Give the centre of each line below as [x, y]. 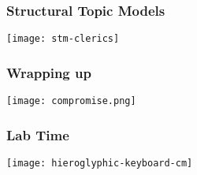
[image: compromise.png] [71, 101]
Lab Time [38, 134]
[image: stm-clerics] [63, 39]
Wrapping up [49, 72]
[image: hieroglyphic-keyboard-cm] [100, 163]
